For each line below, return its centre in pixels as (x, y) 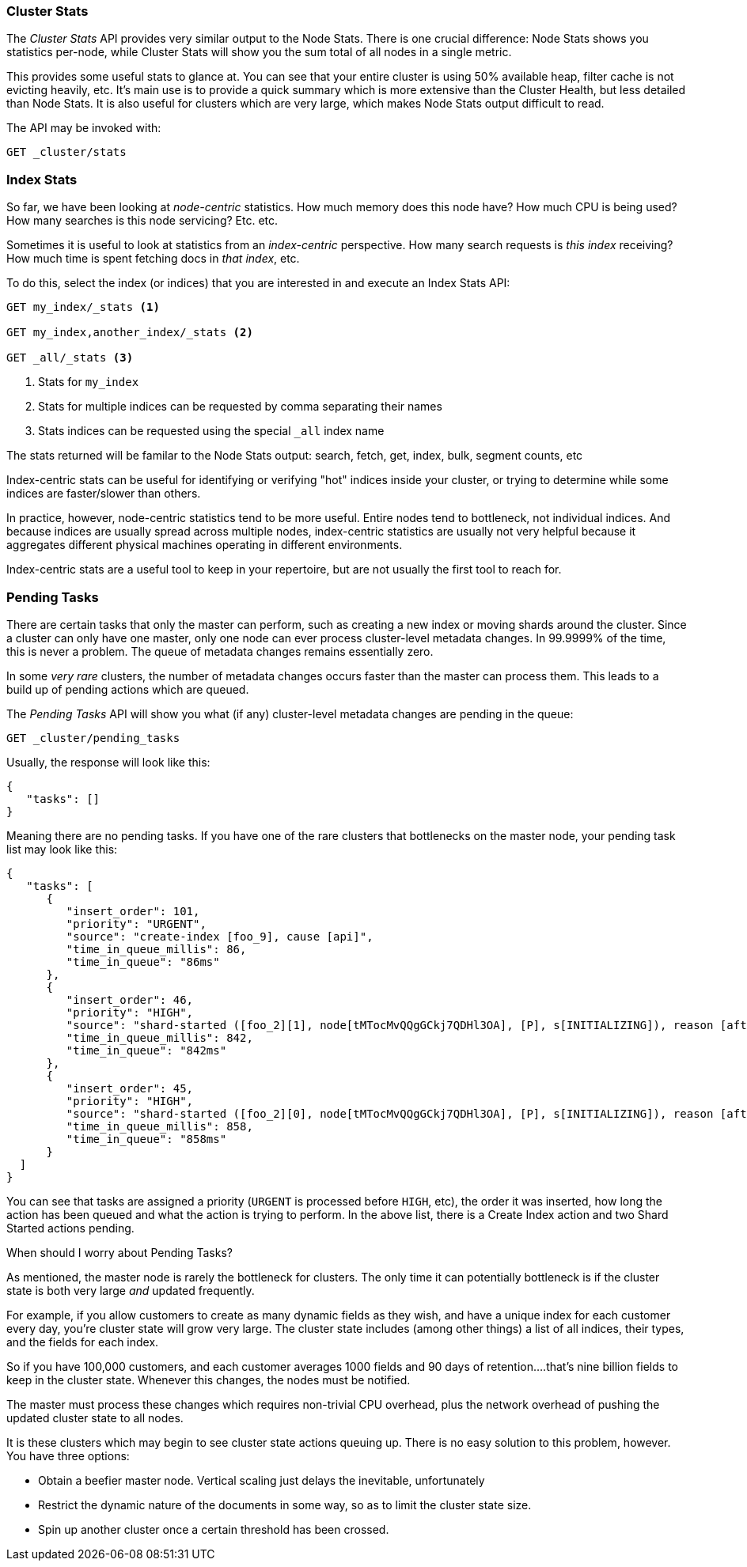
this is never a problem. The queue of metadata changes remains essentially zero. (220, 651)
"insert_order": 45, (130, 1088)
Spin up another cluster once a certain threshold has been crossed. (214, 1529)
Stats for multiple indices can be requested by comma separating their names (240, 407)
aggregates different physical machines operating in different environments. (205, 545)
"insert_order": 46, (130, 999)
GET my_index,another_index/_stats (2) (130, 333)
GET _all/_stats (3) (70, 358)
